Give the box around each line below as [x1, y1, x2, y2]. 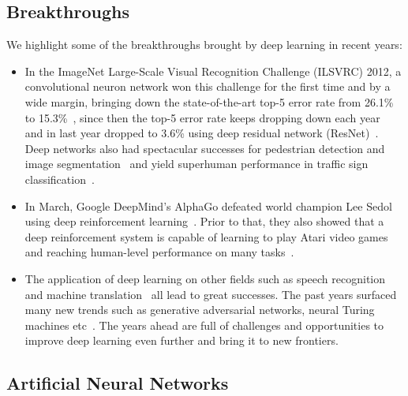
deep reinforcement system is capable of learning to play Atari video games [24, 228, 388, 245]
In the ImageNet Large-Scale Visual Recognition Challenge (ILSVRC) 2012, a [24, 62, 402, 79]
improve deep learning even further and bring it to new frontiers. [24, 332, 339, 349]
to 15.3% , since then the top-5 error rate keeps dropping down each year [24, 109, 380, 125]
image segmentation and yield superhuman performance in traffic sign [24, 155, 369, 172]
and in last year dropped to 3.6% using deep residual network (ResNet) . [24, 125, 379, 141]
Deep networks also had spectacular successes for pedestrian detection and [24, 140, 385, 156]
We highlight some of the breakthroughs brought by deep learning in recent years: [6, 36, 402, 53]
